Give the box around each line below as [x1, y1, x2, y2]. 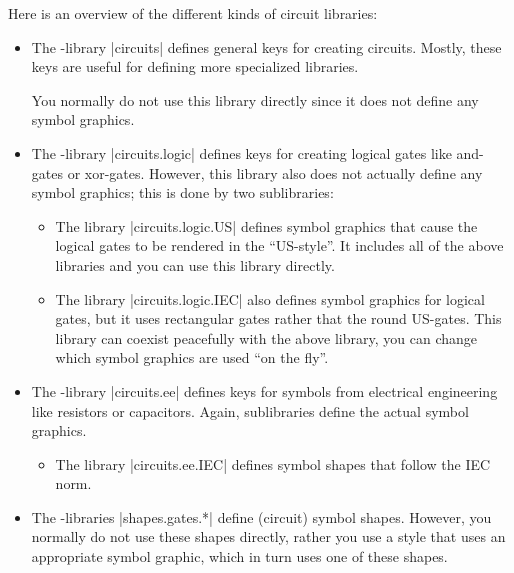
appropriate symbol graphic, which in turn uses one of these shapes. [31, 546, 448, 567]
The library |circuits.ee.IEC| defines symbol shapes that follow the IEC [55, 453, 491, 474]
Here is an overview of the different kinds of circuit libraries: [8, 3, 378, 23]
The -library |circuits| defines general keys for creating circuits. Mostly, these [31, 36, 502, 57]
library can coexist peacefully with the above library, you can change [55, 327, 478, 348]
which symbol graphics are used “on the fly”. [55, 347, 329, 368]
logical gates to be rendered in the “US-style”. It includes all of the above [55, 235, 504, 256]
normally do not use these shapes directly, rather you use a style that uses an [31, 526, 506, 547]
